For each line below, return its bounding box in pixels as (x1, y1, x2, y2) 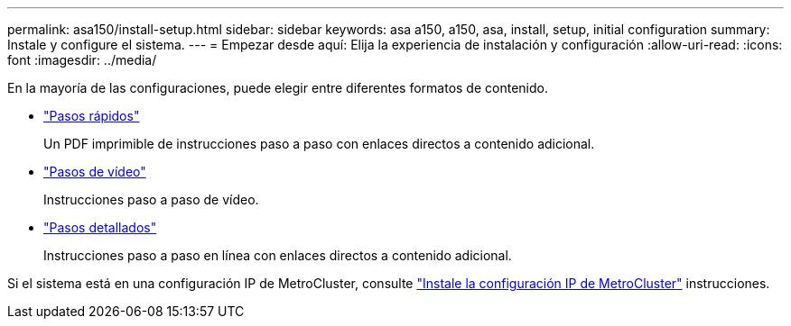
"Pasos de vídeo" (43, 164, 146, 179)
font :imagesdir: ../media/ (7, 52, 157, 68)
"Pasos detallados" (43, 220, 157, 235)
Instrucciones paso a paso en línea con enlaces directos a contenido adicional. (43, 248, 512, 263)
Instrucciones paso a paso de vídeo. (43, 192, 259, 207)
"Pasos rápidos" (43, 108, 140, 123)
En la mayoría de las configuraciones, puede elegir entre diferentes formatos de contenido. (7, 80, 548, 95)
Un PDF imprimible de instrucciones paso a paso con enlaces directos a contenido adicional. (43, 136, 595, 151)
